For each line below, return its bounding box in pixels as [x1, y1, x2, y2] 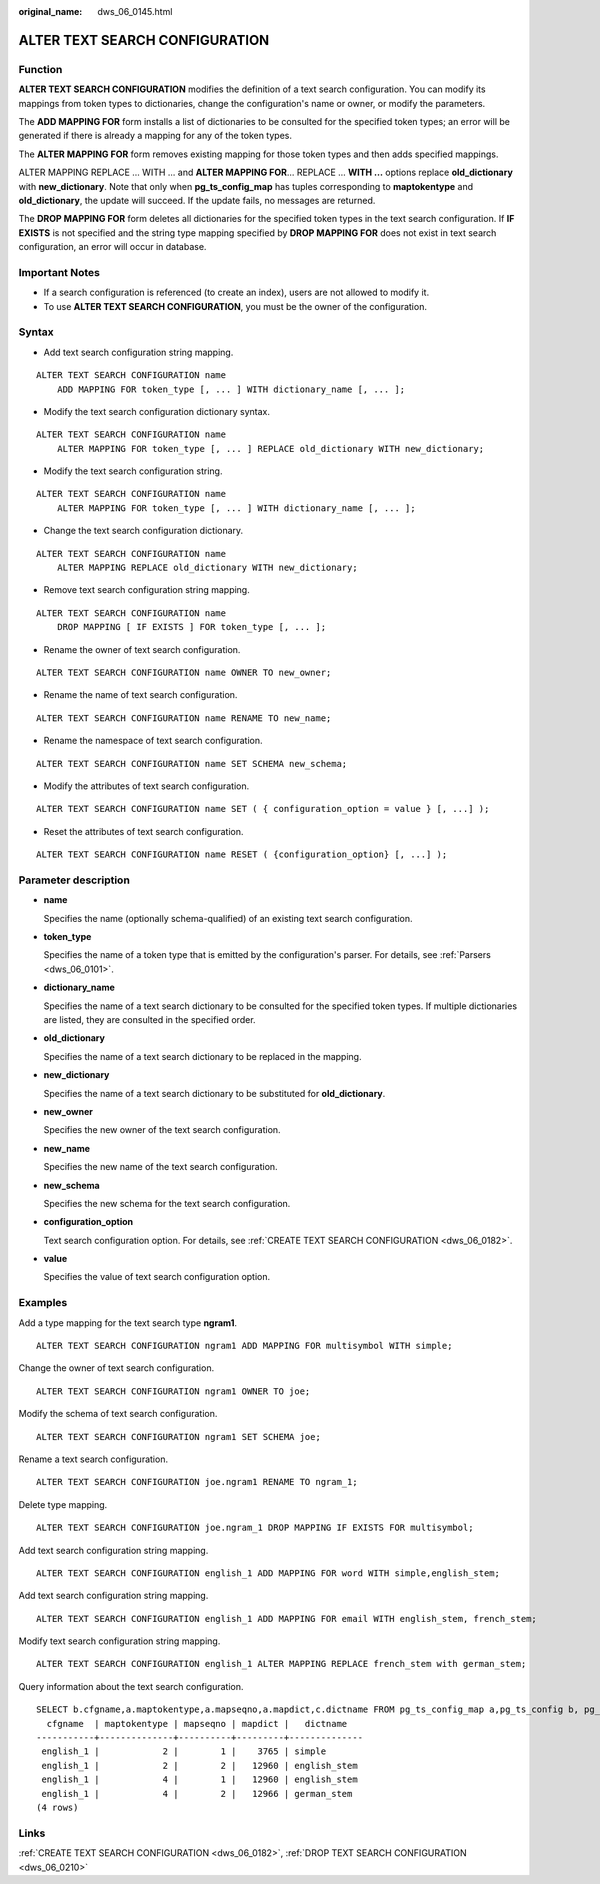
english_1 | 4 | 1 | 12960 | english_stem [41, 1774, 359, 1785]
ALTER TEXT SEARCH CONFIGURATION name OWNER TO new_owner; [36, 666, 332, 678]
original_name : [18, 6, 83, 17]
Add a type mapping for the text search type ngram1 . [18, 1316, 238, 1329]
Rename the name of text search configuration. [43, 689, 238, 701]
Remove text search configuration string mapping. [43, 584, 250, 596]
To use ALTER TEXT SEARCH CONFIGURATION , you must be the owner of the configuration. [43, 300, 427, 312]
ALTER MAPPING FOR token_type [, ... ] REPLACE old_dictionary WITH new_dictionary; [56, 443, 485, 454]
